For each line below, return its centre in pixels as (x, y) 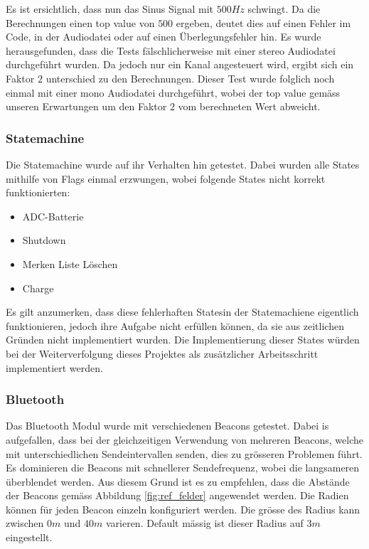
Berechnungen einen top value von (80, 22)
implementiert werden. (54, 367)
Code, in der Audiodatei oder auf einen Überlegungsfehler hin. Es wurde (164, 37)
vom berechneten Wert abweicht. (249, 106)
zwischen (25, 523)
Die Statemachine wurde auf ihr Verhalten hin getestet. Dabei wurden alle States (183, 164)
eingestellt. (29, 537)
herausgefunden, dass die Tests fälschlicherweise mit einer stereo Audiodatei (171, 50)
